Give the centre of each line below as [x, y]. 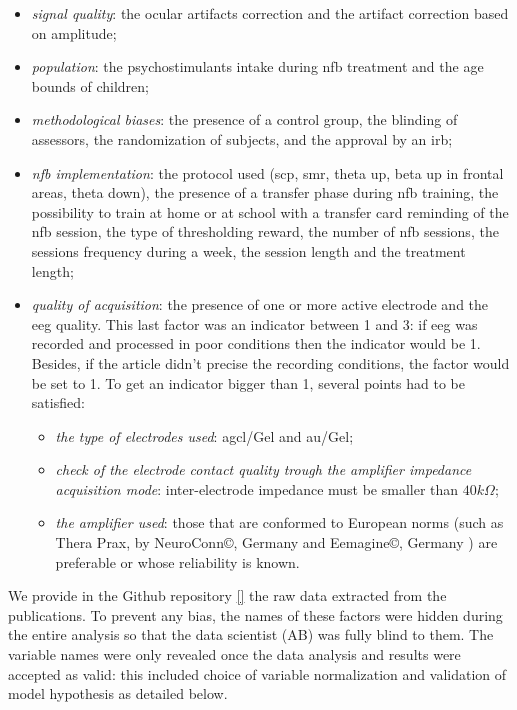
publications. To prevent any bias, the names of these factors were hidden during [255, 614]
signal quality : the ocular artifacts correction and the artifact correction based [270, 13]
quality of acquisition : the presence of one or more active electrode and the [260, 304]
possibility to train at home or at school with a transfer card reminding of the [270, 211]
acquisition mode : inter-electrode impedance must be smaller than [257, 488]
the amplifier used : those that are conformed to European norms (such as [279, 522]
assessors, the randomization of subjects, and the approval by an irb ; [242, 138]
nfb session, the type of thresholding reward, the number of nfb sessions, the [265, 231]
